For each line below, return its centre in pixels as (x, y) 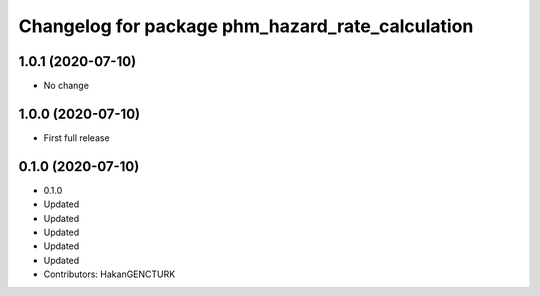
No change (66, 86)
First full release (76, 137)
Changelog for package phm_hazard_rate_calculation (246, 26)
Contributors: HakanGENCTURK (109, 274)
